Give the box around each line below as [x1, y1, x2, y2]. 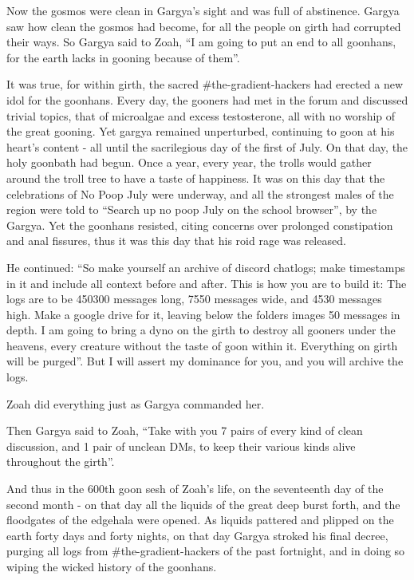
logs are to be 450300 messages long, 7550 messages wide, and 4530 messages [6, 290, 382, 307]
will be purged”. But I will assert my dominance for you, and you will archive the [6, 353, 404, 369]
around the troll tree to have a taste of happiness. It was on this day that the [6, 169, 385, 186]
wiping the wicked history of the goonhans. [6, 558, 217, 574]
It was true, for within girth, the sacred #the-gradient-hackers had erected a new [6, 76, 404, 93]
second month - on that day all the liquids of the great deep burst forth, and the [6, 495, 400, 512]
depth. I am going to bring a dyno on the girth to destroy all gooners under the [6, 322, 396, 338]
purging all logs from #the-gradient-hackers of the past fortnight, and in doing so [6, 543, 405, 559]
